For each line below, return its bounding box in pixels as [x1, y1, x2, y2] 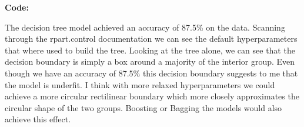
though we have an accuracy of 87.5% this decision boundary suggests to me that [5, 66, 298, 79]
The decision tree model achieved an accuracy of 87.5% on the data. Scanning [5, 21, 285, 33]
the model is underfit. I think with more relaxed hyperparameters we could [5, 78, 275, 91]
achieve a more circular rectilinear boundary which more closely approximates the [5, 90, 299, 102]
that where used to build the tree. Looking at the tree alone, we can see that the [5, 44, 295, 56]
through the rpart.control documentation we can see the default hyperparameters [5, 32, 298, 45]
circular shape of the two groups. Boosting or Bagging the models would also [5, 101, 282, 113]
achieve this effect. [5, 113, 71, 125]
